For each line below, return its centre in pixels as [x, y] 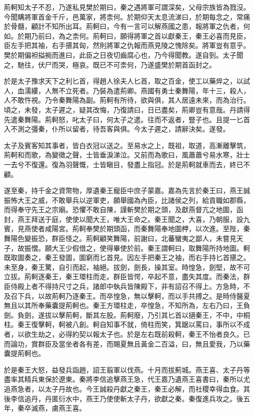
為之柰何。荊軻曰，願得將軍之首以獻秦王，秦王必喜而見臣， [154, 35]
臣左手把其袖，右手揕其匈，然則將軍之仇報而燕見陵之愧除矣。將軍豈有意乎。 [127, 45]
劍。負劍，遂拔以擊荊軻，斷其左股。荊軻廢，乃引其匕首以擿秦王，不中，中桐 [127, 315]
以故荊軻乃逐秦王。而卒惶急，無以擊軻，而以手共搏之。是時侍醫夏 [144, 296]
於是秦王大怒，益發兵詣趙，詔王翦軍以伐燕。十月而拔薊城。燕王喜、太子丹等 [127, 369]
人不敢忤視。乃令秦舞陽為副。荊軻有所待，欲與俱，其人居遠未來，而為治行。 [127, 100]
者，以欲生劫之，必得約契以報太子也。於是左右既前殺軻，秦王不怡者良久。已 [127, 334]
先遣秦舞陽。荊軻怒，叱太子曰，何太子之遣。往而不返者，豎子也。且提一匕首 [127, 119]
